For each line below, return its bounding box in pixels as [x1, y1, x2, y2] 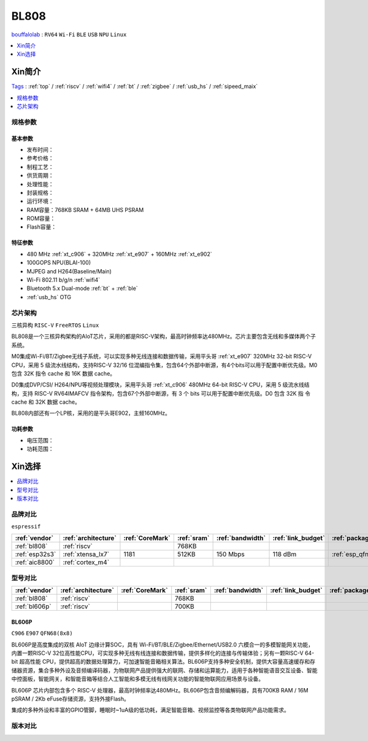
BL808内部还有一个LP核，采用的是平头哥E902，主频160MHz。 [11, 409, 171, 417]
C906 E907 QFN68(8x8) [11, 630, 73, 637]
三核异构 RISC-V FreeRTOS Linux [11, 321, 99, 329]
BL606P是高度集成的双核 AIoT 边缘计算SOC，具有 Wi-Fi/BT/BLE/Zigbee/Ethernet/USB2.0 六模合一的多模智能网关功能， [11, 641, 314, 648]
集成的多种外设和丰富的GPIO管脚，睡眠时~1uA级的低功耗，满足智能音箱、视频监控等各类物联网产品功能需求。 [11, 707, 289, 714]
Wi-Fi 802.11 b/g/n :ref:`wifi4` [26, 276, 101, 284]
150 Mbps [216, 550, 245, 559]
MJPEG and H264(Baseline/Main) [26, 267, 112, 275]
